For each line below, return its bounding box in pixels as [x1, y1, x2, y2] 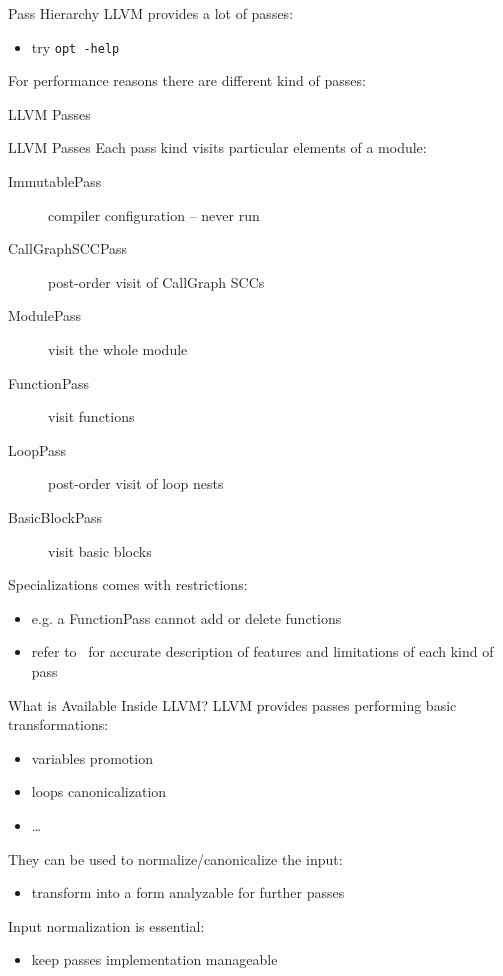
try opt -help [31, 36, 120, 57]
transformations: [8, 714, 109, 735]
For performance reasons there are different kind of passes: [8, 70, 366, 91]
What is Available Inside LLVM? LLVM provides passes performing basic [8, 694, 457, 715]
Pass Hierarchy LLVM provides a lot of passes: [8, 3, 294, 23]
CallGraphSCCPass [8, 238, 128, 259]
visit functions [48, 406, 135, 427]
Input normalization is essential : [8, 915, 205, 936]
